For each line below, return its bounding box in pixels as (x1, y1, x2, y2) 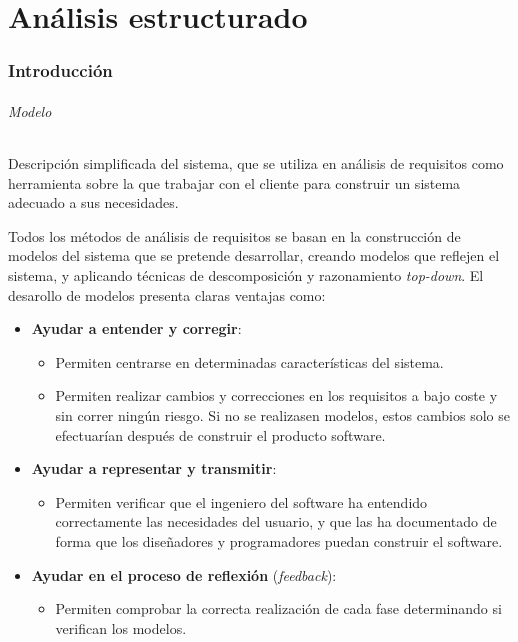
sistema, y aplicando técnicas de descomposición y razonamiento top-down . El (8, 264, 484, 285)
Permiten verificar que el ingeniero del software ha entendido (55, 491, 428, 512)
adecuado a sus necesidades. (8, 192, 179, 213)
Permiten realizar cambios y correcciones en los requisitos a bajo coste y (55, 385, 498, 406)
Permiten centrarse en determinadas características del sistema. (55, 351, 444, 372)
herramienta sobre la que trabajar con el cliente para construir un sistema (8, 172, 461, 193)
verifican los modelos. (55, 617, 187, 638)
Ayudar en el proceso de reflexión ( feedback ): (31, 564, 337, 585)
